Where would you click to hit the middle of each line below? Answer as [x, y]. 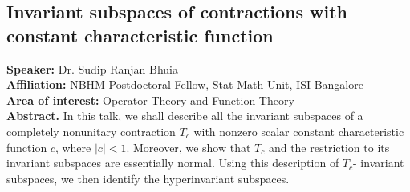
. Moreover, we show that [189, 147]
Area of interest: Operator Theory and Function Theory [150, 100]
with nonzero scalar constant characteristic [299, 131]
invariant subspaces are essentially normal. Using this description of [173, 163]
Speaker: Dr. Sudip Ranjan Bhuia [92, 68]
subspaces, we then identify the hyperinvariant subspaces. [148, 178]
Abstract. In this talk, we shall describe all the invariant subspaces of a [185, 116]
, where [73, 147]
